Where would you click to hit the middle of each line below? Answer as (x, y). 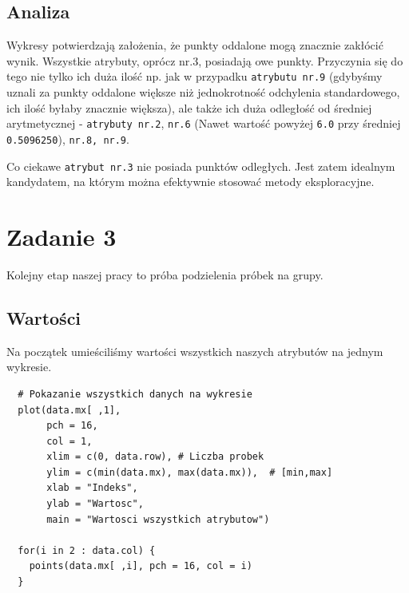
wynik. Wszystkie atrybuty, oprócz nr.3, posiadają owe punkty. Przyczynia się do (205, 60)
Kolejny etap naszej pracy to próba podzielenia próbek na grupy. (165, 274)
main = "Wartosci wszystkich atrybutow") (158, 519)
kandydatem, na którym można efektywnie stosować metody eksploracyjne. (191, 182)
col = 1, (69, 441)
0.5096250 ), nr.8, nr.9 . (68, 138)
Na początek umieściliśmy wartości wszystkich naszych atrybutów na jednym (195, 351)
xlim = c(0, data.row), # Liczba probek (155, 457)
